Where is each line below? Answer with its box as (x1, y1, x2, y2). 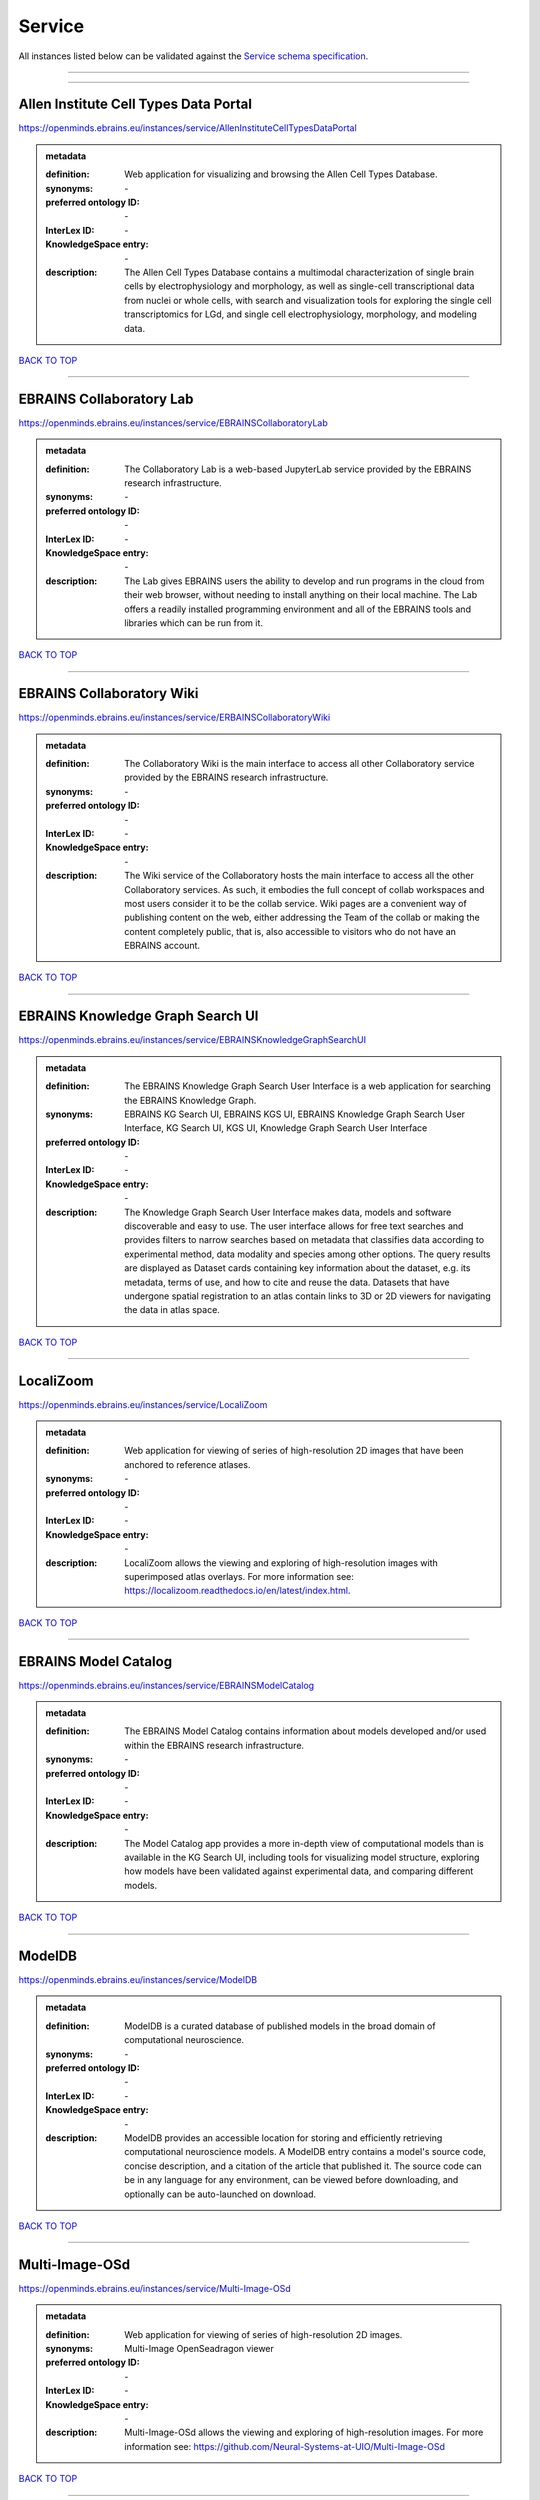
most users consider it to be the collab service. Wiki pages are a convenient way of (124, 897, 467, 909)
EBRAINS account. (124, 940, 200, 952)
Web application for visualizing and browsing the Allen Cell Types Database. (124, 168, 438, 180)
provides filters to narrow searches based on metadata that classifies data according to (124, 1234, 485, 1246)
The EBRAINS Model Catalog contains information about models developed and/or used (124, 1725, 487, 1737)
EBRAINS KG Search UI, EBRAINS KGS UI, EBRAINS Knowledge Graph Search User (124, 1108, 465, 1120)
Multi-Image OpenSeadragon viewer (124, 2342, 275, 2354)
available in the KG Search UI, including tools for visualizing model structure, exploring (124, 1851, 480, 1863)
